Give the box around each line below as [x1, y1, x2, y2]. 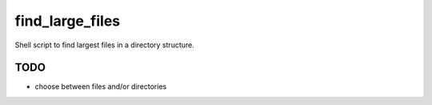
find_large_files [14, 12, 120, 30]
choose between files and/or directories [34, 82, 167, 91]
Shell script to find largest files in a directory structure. [14, 40, 195, 50]
